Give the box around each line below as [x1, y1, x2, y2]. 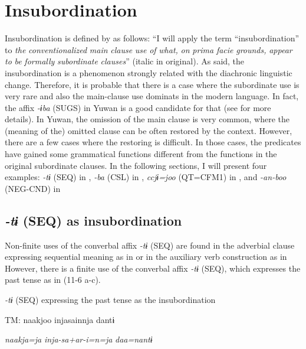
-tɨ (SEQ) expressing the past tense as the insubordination [5, 293, 216, 306]
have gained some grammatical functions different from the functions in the [5, 148, 277, 160]
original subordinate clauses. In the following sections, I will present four [5, 159, 267, 171]
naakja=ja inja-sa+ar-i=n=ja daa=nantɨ [5, 333, 153, 345]
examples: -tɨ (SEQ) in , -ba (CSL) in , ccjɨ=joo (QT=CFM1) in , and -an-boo [5, 171, 287, 183]
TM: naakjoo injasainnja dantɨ [5, 313, 115, 325]
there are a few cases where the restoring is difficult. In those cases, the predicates [5, 136, 301, 148]
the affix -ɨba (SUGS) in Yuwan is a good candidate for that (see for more [5, 101, 271, 113]
